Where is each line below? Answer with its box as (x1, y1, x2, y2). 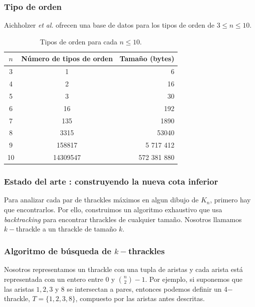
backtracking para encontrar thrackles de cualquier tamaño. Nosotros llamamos (4, 214, 242, 224)
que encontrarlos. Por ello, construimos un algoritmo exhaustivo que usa (4, 204, 222, 215)
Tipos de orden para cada (39, 36, 117, 46)
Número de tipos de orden (21, 53, 113, 64)
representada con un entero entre (4, 273, 104, 284)
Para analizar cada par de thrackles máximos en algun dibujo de (4, 194, 199, 205)
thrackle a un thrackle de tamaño (16, 224, 117, 234)
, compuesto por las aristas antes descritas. (75, 293, 205, 304)
